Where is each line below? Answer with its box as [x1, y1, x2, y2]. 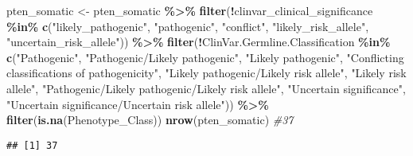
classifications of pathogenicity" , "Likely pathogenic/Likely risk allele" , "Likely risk [6, 64, 407, 81]
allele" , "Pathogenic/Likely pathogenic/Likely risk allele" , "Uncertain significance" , [6, 80, 406, 96]
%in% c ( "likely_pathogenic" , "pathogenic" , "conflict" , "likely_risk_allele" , [6, 18, 369, 34]
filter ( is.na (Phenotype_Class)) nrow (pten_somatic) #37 [6, 111, 294, 128]
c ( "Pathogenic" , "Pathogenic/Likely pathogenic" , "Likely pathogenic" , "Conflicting [6, 49, 404, 65]
